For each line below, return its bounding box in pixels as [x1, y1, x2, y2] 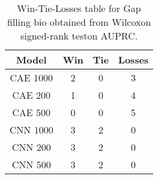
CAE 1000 [10, 71, 53, 84]
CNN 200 [12, 140, 51, 154]
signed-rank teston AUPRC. [20, 29, 138, 43]
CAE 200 [12, 88, 51, 102]
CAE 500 [12, 105, 51, 119]
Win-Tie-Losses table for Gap [17, 1, 141, 15]
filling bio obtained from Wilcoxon [7, 15, 151, 29]
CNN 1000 [10, 123, 53, 136]
